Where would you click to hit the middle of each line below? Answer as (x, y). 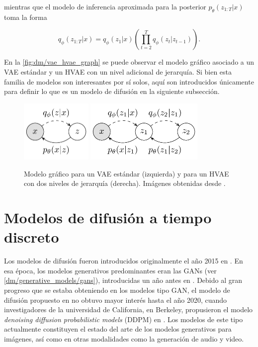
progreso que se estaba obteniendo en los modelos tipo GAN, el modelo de (117, 290)
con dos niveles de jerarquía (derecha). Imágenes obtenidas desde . (125, 183)
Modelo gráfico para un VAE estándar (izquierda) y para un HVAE (127, 173)
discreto (32, 237)
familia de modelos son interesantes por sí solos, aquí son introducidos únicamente (129, 81)
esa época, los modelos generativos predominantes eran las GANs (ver (110, 270)
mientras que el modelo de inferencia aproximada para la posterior (105, 6)
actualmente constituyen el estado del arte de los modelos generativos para (118, 329)
